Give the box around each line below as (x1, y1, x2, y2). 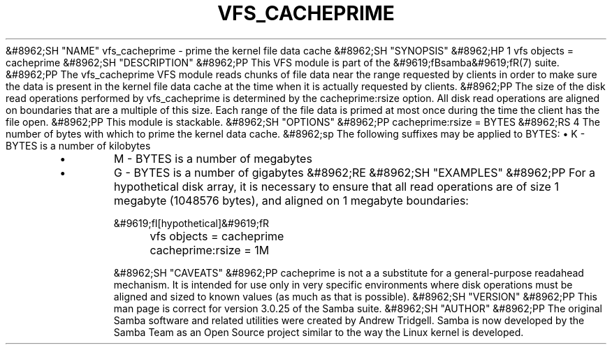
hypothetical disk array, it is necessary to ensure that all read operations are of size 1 (114, 179, 559, 194)
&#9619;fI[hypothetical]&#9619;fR (113, 217, 270, 229)
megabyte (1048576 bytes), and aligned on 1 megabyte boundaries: (114, 193, 469, 207)
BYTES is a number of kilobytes (6, 139, 151, 152)
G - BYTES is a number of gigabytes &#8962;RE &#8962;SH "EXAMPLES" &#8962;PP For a (114, 165, 595, 180)
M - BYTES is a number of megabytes (114, 151, 312, 166)
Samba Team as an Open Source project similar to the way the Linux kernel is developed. (113, 326, 524, 338)
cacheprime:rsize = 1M (150, 242, 270, 257)
